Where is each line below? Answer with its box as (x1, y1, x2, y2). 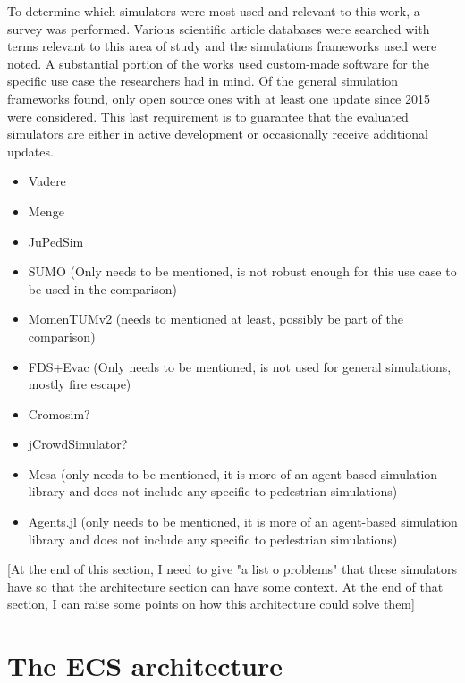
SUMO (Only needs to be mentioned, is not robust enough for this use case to (28, 262, 457, 281)
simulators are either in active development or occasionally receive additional (7, 124, 428, 143)
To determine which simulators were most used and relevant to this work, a (7, 2, 420, 20)
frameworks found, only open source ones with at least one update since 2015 (7, 89, 430, 107)
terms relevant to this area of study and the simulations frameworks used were (7, 37, 437, 55)
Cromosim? (28, 404, 90, 423)
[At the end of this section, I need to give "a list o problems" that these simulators (7, 560, 457, 578)
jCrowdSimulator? (28, 434, 128, 453)
